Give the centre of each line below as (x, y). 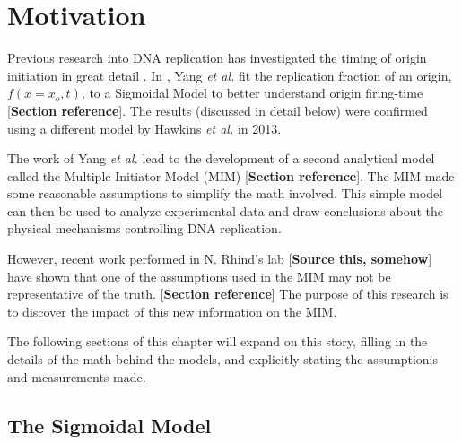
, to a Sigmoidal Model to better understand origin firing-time (252, 93)
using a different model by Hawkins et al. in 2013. (144, 128)
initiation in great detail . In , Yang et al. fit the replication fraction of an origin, (230, 75)
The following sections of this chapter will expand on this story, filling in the (218, 341)
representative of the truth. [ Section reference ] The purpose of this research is (228, 294)
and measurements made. (77, 376)
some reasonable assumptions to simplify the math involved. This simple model (225, 193)
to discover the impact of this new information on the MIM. (172, 311)
